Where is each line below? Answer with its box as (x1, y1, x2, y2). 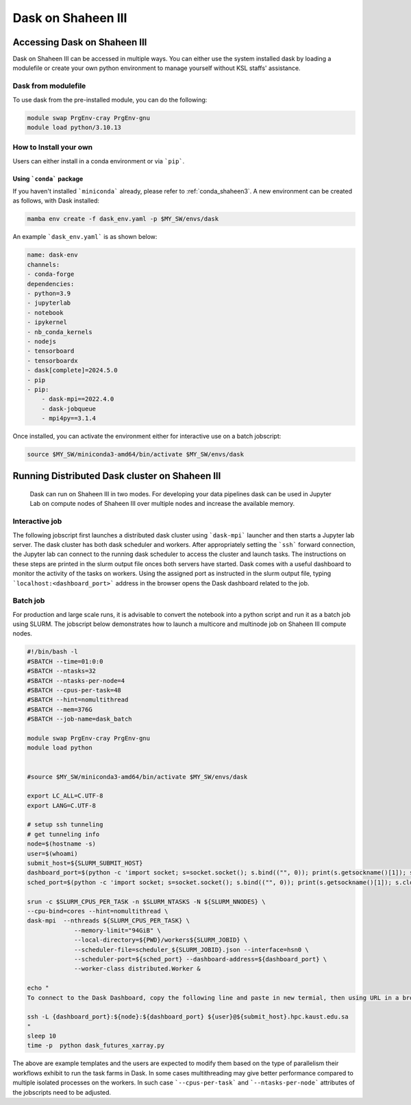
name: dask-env (27, 251, 78, 259)
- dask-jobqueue (41, 405, 96, 412)
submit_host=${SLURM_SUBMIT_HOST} (27, 859, 143, 868)
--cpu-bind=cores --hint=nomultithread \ (27, 907, 169, 915)
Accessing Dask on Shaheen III (12, 36, 147, 48)
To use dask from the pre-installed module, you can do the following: (12, 95, 208, 104)
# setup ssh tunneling (27, 821, 103, 828)
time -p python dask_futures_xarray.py (27, 1042, 164, 1049)
